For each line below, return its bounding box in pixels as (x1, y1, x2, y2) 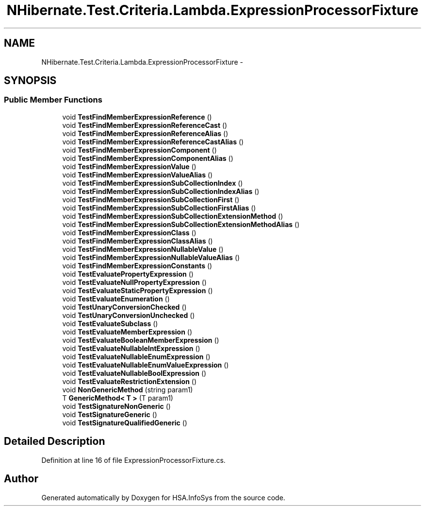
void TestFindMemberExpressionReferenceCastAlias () (62, 137, 244, 146)
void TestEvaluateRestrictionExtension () (62, 377, 197, 386)
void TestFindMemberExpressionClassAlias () (62, 236, 213, 245)
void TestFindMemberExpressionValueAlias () (62, 170, 213, 179)
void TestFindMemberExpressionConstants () (62, 261, 212, 270)
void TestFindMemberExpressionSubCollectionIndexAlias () (62, 187, 260, 195)
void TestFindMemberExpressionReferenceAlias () (62, 129, 229, 138)
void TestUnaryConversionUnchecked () (62, 311, 195, 319)
